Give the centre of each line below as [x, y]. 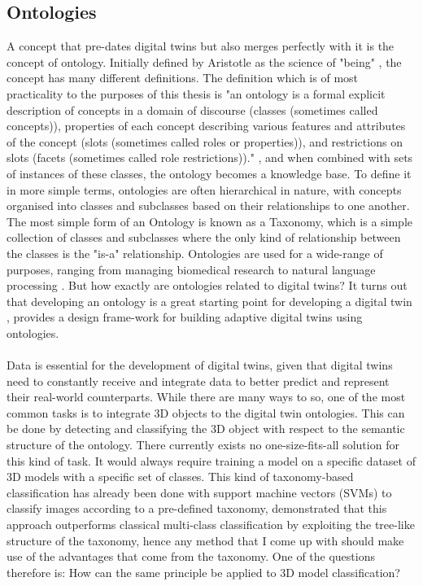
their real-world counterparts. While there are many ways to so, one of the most [206, 397]
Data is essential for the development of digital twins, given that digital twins [200, 365]
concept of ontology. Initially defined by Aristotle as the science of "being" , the [204, 61]
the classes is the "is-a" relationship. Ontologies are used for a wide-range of [195, 253]
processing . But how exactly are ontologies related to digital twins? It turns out [207, 285]
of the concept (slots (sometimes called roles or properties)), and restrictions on [205, 141]
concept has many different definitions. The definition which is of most [183, 78]
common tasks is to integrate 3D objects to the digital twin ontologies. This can [206, 412]
